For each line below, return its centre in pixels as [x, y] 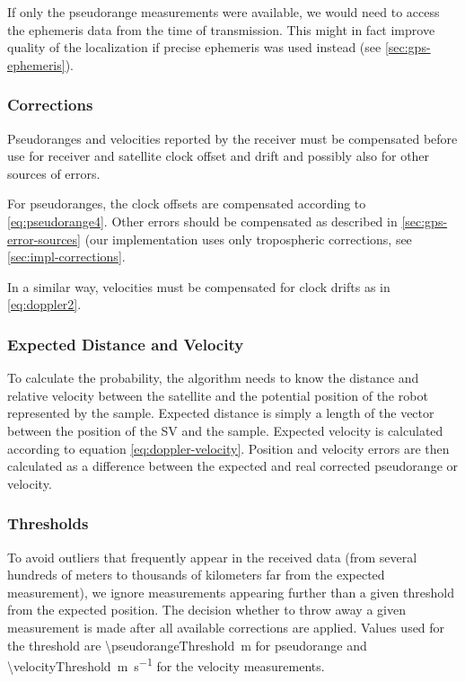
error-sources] [44, 239]
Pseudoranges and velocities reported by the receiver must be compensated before [232, 138]
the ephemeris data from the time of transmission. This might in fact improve [221, 29]
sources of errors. [54, 173]
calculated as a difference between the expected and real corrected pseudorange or [232, 466]
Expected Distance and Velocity [126, 344]
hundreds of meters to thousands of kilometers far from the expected [196, 575]
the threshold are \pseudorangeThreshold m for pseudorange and [187, 645]
